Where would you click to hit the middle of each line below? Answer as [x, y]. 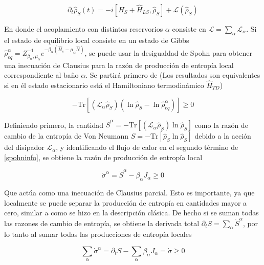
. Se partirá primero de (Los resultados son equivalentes [173, 75]
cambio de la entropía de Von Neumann [67, 136]
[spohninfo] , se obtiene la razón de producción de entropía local [103, 157]
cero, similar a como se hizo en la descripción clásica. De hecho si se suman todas [131, 213]
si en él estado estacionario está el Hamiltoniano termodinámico [104, 85]
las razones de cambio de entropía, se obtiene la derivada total [102, 223]
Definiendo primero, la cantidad [54, 125]
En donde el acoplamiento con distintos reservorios [84, 29]
